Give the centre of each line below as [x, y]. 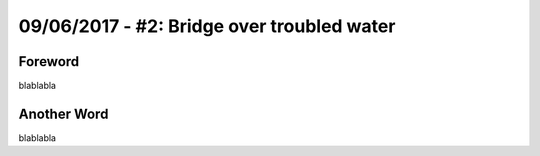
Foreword [49, 61]
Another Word [63, 113]
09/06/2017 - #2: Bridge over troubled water [207, 26]
